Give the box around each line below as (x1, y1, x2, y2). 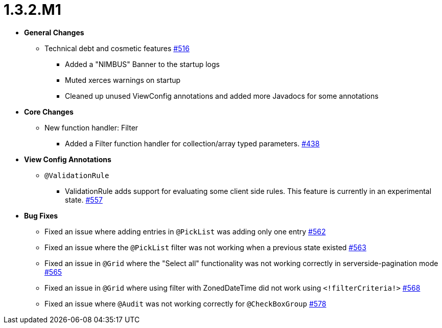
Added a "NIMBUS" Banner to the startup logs (65, 59, 220, 69)
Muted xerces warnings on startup (65, 75, 181, 84)
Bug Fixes (24, 211, 58, 220)
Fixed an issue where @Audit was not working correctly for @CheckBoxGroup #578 (44, 299, 327, 308)
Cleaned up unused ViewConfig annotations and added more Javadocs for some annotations (65, 91, 379, 100)
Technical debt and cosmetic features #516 (44, 43, 190, 53)
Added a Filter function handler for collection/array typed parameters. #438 (65, 139, 320, 148)
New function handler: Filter (44, 123, 138, 132)
